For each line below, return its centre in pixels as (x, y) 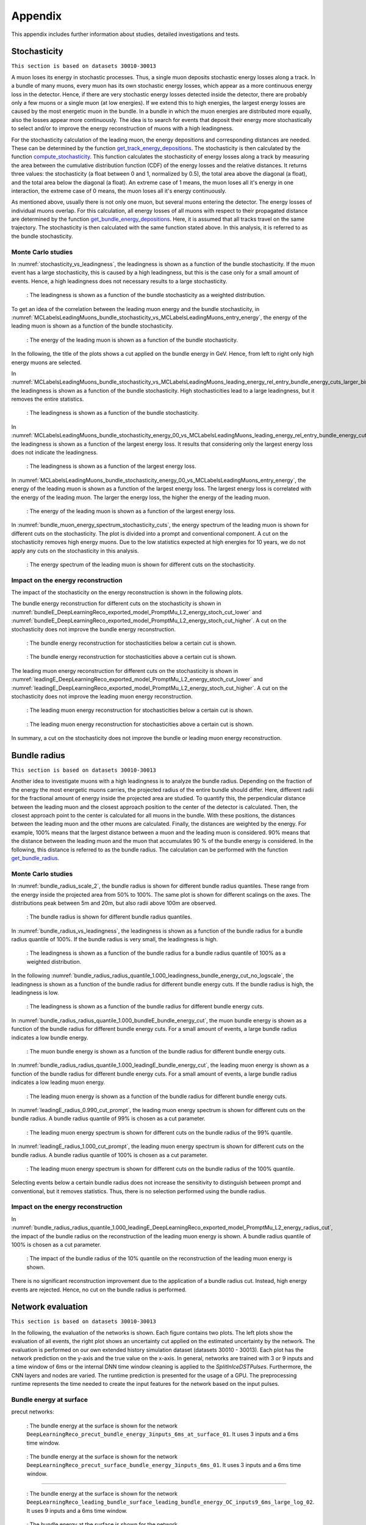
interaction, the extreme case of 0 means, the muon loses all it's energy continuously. (119, 191)
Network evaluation (50, 1307)
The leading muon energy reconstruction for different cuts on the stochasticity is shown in (124, 670)
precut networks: (33, 1412)
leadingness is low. (35, 993)
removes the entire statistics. (48, 399)
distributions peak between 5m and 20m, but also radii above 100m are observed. (114, 903)
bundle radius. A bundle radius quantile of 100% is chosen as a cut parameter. (109, 1155)
